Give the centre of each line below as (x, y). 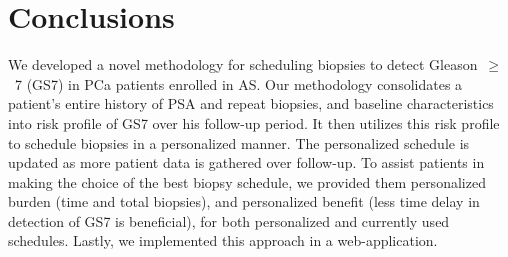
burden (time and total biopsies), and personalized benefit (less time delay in (244, 201)
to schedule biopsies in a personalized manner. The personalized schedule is (239, 142)
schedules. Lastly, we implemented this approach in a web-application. (223, 240)
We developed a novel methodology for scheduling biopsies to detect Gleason (243, 64)
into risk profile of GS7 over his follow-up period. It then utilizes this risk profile (254, 122)
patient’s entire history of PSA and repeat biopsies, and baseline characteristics (251, 103)
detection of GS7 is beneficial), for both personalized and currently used (229, 220)
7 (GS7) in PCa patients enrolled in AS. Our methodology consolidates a (238, 83)
